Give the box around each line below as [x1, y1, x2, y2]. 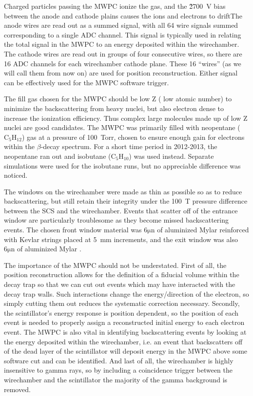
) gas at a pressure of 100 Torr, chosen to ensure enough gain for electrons [21, 132, 245, 142]
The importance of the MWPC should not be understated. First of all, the [4, 260, 227, 270]
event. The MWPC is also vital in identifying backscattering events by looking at [4, 327, 247, 337]
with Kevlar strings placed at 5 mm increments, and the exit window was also [4, 234, 238, 244]
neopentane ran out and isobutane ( [4, 151, 111, 161]
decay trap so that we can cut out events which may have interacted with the [4, 279, 235, 289]
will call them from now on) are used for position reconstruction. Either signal [4, 68, 238, 78]
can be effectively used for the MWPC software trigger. [4, 77, 169, 87]
